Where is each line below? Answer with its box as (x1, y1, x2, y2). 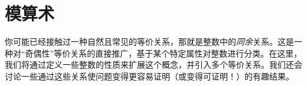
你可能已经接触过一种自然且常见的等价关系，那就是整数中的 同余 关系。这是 (5, 35, 294, 48)
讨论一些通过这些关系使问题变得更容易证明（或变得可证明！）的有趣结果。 (5, 70, 294, 82)
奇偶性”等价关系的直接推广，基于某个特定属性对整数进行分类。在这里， (25, 47, 302, 59)
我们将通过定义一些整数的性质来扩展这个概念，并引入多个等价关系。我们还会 (5, 58, 302, 71)
